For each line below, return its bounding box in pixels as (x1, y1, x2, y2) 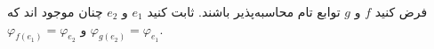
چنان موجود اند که (7, 3, 103, 20)
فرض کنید (374, 3, 428, 20)
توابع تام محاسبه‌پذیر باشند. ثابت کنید (147, 3, 341, 20)
